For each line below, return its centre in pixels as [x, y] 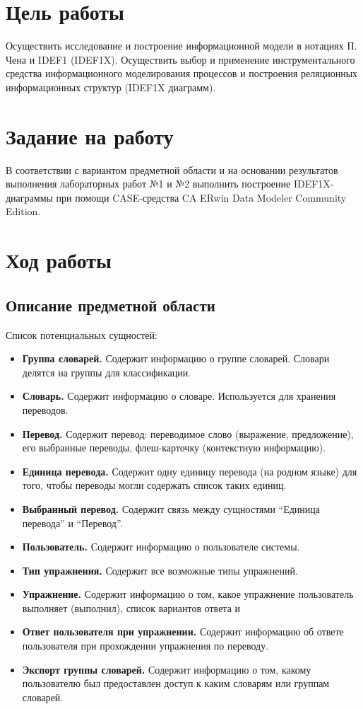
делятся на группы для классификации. [107, 372]
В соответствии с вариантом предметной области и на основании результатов [172, 169]
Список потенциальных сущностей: [82, 334]
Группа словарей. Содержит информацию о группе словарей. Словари [176, 358]
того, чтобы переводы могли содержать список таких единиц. [154, 485]
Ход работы [59, 260]
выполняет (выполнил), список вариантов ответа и [131, 607]
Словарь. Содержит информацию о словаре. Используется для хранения [179, 396]
